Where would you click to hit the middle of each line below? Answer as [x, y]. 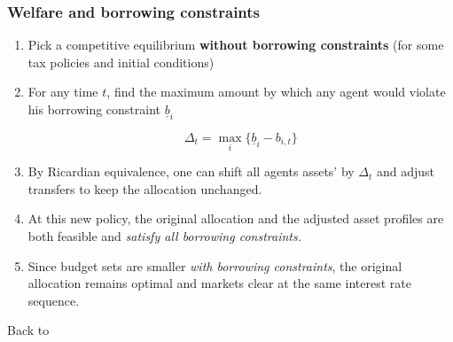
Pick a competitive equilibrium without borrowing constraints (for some [236, 45]
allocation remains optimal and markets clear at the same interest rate [219, 283]
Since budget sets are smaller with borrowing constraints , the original [215, 265]
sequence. [54, 300]
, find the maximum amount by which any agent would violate [276, 92]
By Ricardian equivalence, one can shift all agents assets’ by [191, 171]
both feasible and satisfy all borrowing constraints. [164, 236]
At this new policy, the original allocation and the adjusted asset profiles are [236, 218]
